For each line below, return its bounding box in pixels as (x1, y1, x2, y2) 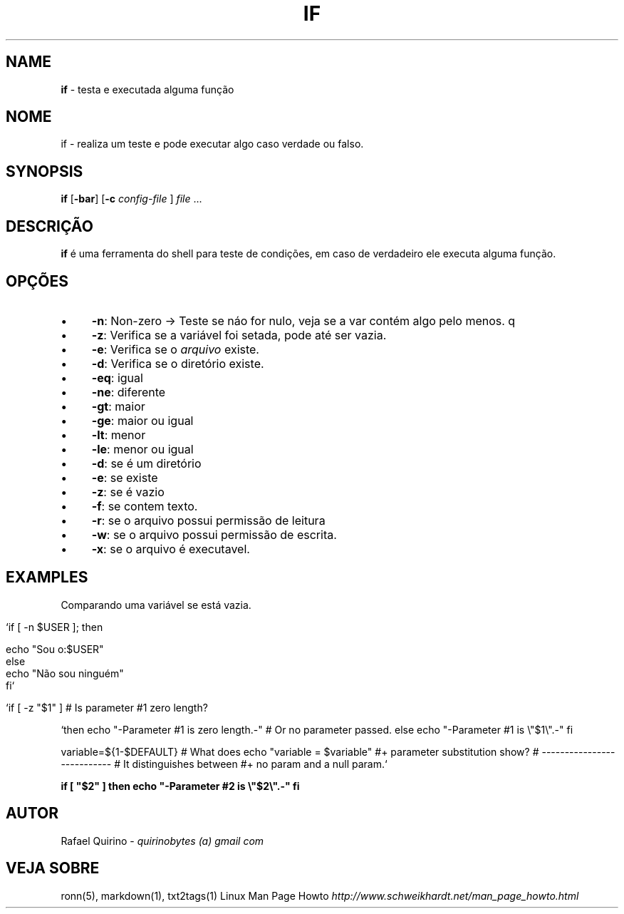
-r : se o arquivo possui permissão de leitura (91, 513, 326, 528)
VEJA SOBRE (6, 859, 100, 878)
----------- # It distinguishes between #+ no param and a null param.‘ (61, 757, 388, 770)
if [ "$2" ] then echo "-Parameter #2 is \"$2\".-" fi (61, 779, 300, 792)
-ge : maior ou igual (91, 413, 194, 428)
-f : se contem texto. (91, 498, 198, 513)
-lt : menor (91, 427, 146, 442)
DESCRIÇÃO (6, 217, 93, 235)
